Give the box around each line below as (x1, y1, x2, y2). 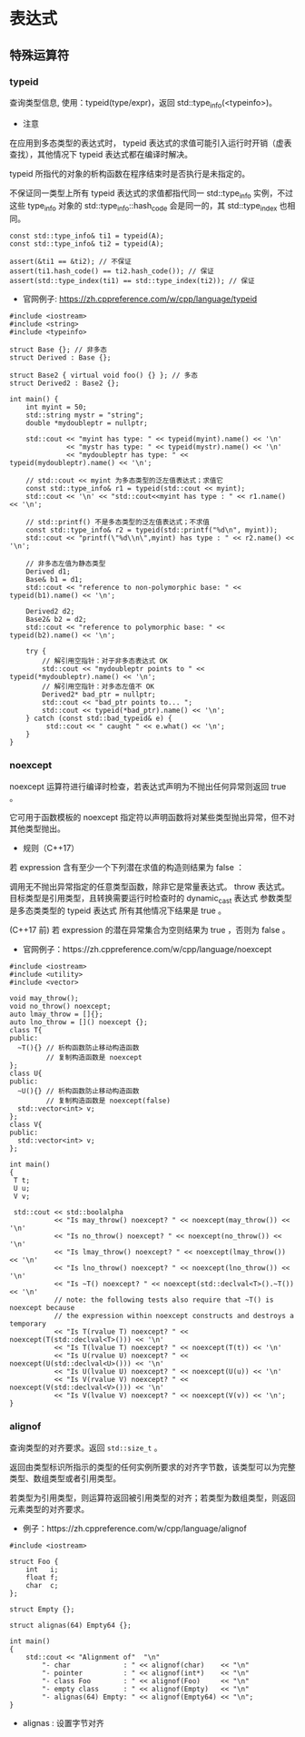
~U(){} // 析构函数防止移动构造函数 (17, 1087, 140, 1096)
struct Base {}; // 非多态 (9, 345, 107, 355)
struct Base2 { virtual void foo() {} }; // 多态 (9, 371, 198, 381)
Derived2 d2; (25, 607, 75, 616)
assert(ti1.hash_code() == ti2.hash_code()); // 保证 (9, 267, 215, 276)
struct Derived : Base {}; (9, 353, 112, 362)
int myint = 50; (25, 402, 88, 412)
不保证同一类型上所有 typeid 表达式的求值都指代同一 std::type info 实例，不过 (9, 188, 293, 200)
